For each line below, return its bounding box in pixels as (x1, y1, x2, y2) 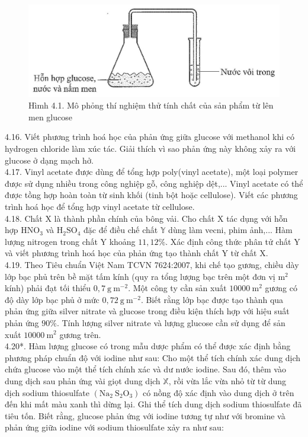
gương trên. (59, 328, 101, 340)
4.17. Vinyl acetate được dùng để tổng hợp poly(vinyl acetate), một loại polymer (5, 165, 299, 178)
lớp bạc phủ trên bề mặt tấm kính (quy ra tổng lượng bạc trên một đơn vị (5, 270, 275, 282)
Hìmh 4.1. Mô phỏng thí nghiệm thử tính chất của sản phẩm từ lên (28, 99, 274, 111)
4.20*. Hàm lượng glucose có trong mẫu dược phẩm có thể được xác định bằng (5, 340, 291, 352)
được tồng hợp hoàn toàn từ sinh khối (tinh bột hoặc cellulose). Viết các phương (5, 189, 298, 201)
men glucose (28, 110, 72, 123)
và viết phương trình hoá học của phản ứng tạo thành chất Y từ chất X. (5, 247, 268, 259)
